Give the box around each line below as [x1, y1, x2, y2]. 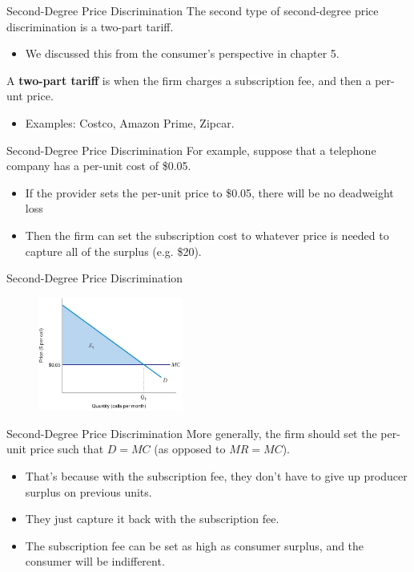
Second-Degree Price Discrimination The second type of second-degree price [6, 2, 379, 18]
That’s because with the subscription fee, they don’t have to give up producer [25, 468, 408, 485]
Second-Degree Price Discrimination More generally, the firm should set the [6, 424, 377, 441]
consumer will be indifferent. [25, 553, 165, 570]
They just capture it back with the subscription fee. [25, 510, 279, 527]
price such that [30, 440, 104, 457]
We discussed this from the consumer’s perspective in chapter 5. [25, 45, 340, 62]
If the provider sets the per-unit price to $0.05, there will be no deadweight [25, 184, 394, 201]
